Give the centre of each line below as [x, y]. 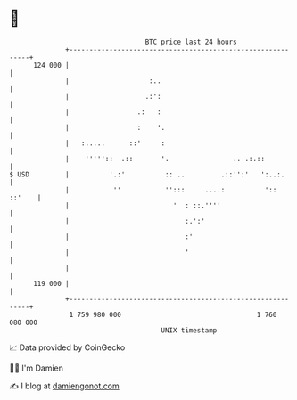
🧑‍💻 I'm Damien [37, 368]
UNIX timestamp [189, 330]
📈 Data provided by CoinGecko [67, 347]
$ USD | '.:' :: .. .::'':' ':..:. [147, 174]
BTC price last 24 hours [191, 42]
